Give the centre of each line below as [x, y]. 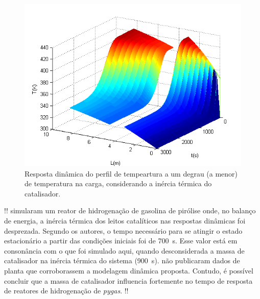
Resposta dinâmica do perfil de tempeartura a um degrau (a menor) [131, 173]
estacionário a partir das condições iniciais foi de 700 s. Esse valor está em [121, 241]
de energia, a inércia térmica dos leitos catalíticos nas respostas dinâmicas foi [125, 220]
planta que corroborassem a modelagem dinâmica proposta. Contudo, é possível [129, 270]
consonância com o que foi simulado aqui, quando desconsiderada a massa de [124, 250]
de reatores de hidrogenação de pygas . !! [66, 291]
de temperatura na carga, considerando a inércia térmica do [118, 183]
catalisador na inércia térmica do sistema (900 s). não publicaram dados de [122, 260]
